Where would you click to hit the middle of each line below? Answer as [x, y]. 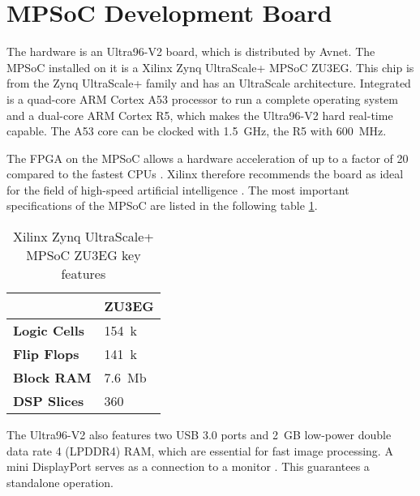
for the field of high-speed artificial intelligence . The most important [178, 189]
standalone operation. [60, 482]
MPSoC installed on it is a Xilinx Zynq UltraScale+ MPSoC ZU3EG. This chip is [210, 67]
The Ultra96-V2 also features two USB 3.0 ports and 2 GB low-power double [199, 435]
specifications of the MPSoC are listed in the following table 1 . [162, 205]
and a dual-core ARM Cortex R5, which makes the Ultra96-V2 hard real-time [200, 115]
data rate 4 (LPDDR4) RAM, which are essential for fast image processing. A [200, 450]
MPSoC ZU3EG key [84, 255]
